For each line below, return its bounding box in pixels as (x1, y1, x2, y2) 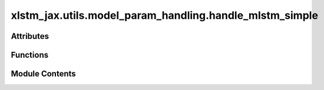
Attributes (11, 31, 49, 41)
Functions (11, 50, 49, 60)
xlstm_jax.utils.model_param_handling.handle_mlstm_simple (11, 9, 318, 22)
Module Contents (11, 69, 76, 79)
